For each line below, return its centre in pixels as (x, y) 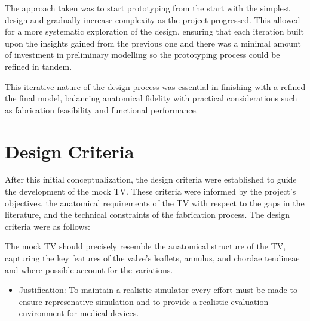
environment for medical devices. (79, 313)
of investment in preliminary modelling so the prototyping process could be (142, 55)
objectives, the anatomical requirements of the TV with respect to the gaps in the (155, 203)
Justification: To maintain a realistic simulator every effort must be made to (158, 290)
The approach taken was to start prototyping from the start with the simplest (148, 8)
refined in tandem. (39, 66)
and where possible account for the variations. (89, 269)
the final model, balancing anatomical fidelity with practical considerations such (151, 98)
